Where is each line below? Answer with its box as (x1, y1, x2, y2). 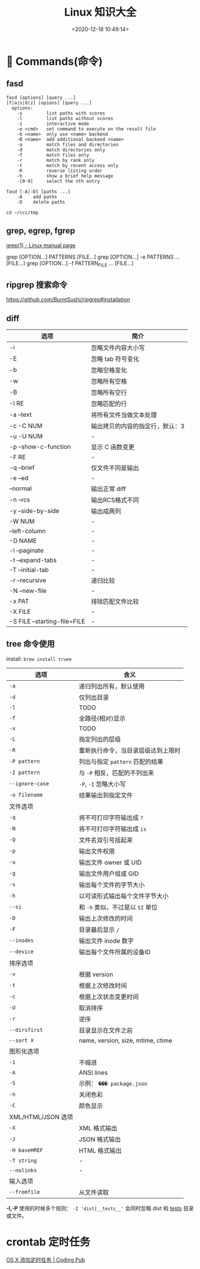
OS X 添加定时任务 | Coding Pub (6, 1256, 85, 1263)
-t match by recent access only (17, 162, 119, 168)
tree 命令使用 (6, 639, 55, 649)
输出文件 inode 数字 (78, 936, 134, 945)
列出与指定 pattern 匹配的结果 (78, 757, 164, 766)
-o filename (9, 791, 44, 798)
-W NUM (9, 517, 35, 526)
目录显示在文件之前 (78, 1026, 133, 1034)
